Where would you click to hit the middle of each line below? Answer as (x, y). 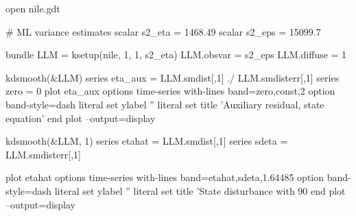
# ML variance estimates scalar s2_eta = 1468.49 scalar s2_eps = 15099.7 (163, 31)
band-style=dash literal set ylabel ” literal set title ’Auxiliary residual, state (165, 104)
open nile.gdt (33, 8)
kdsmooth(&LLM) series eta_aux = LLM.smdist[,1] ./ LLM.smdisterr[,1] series (173, 77)
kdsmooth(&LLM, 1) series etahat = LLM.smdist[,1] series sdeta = (147, 141)
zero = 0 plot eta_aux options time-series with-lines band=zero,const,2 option (170, 91)
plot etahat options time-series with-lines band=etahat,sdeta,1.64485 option (165, 177)
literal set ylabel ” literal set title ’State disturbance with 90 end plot (200, 190)
